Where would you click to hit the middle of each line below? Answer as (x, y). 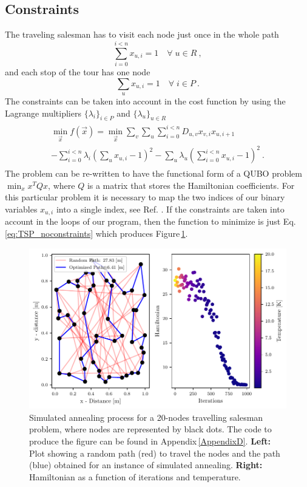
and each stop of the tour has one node (78, 71)
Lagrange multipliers (43, 113)
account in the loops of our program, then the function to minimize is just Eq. (150, 221)
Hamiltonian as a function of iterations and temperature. (135, 476)
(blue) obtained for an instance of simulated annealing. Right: (146, 465)
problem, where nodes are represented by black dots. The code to (150, 429)
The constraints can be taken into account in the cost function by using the (145, 100)
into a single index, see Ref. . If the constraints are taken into (170, 209)
